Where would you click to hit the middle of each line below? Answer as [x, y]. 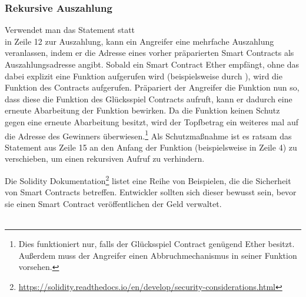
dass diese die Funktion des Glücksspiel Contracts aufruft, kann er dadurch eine [149, 99]
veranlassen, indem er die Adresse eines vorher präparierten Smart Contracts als [149, 53]
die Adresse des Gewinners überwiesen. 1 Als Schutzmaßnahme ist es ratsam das [148, 135]
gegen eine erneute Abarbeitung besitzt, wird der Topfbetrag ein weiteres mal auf [152, 121]
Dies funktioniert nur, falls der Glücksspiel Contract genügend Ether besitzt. [157, 244]
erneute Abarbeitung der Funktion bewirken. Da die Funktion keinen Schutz [142, 110]
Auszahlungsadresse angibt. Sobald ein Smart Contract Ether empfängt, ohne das [152, 64]
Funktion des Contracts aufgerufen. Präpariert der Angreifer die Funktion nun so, [152, 87]
